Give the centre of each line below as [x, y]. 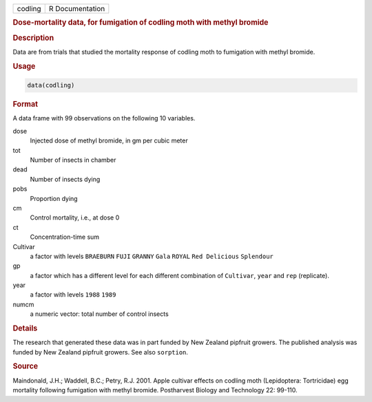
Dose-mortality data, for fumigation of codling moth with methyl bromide [141, 23]
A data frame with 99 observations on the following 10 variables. [104, 118]
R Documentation [77, 9]
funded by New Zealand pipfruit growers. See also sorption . [101, 352]
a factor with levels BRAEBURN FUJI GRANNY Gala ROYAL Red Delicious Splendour [152, 256]
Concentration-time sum [65, 237]
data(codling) [51, 85]
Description [33, 38]
